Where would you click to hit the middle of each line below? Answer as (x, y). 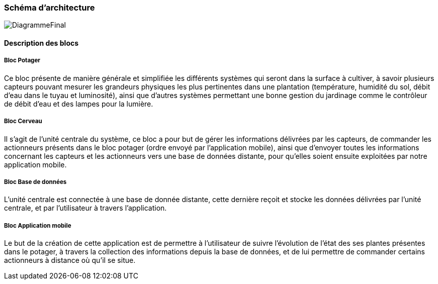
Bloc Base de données (35, 182)
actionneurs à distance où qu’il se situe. (70, 260)
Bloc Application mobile (38, 225)
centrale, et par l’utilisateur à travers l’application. (85, 208)
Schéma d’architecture (50, 8)
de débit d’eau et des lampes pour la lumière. (79, 104)
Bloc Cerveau (23, 121)
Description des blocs (41, 43)
